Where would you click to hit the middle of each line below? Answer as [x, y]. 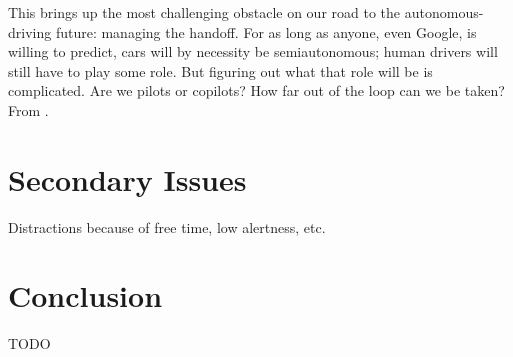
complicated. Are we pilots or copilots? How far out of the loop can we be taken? [256, 90]
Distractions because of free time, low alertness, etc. [167, 226]
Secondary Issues [127, 178]
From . [28, 109]
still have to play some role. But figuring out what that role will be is [220, 70]
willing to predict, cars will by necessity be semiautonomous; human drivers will [253, 51]
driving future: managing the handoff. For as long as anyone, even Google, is [242, 31]
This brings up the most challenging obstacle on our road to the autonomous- [246, 12]
